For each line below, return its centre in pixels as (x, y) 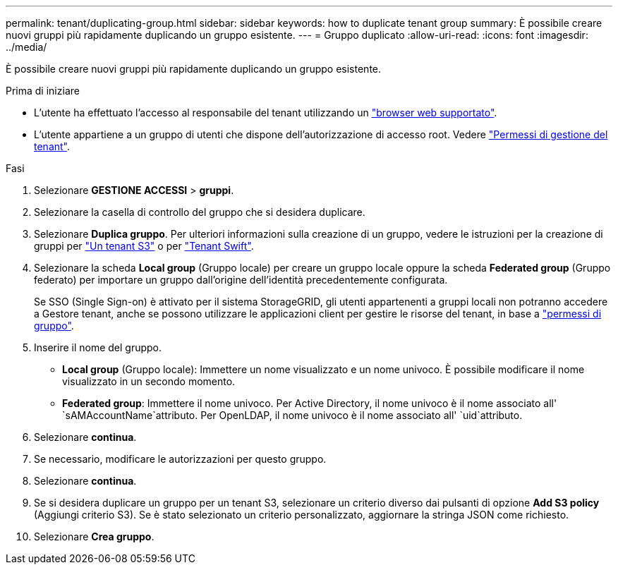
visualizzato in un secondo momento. (149, 381)
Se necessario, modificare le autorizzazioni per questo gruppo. (180, 459)
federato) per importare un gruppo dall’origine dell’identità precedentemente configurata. (241, 280)
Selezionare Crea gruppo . (94, 536)
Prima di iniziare (43, 91)
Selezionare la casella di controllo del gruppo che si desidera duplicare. (200, 212)
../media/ (26, 47)
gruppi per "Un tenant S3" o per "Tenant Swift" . (144, 246)
